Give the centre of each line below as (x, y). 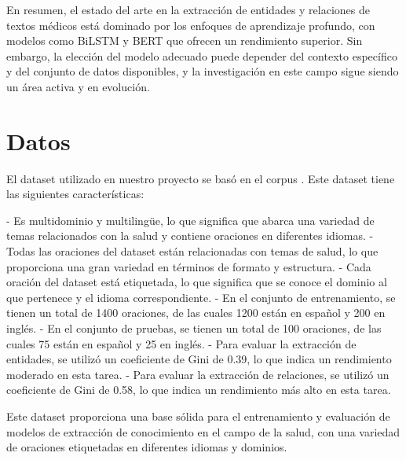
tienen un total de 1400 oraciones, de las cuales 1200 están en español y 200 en (196, 313)
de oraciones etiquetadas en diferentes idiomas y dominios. (147, 447)
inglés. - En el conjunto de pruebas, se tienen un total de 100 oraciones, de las (194, 328)
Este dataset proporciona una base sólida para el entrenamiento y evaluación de (198, 416)
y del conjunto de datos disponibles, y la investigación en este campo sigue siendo (203, 71)
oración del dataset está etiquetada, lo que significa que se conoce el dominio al (197, 282)
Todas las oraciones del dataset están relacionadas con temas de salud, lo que (192, 251)
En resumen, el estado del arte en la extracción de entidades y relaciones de (188, 9)
